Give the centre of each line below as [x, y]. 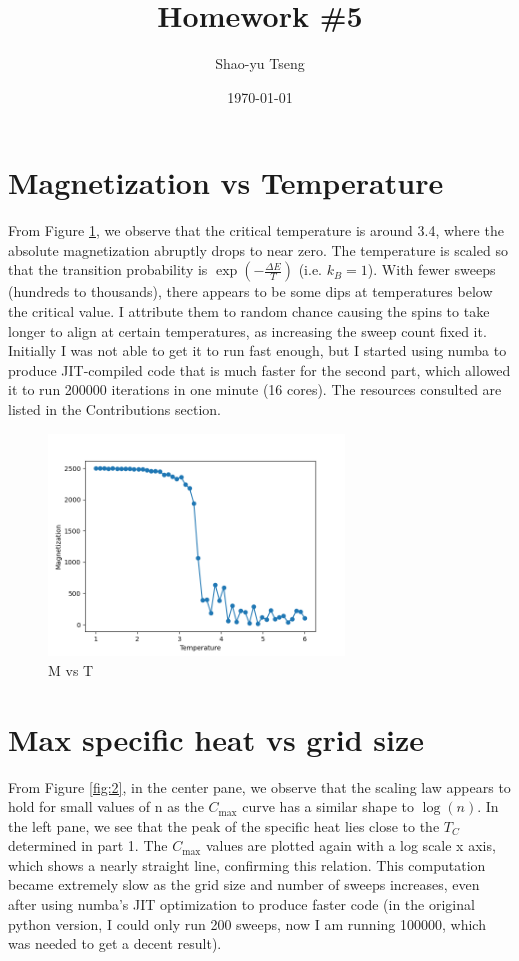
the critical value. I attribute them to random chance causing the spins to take [249, 311]
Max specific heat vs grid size [216, 738]
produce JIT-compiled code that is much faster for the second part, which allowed [259, 369]
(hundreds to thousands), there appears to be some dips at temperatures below [250, 291]
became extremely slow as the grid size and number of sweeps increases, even [244, 884]
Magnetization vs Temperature [226, 182]
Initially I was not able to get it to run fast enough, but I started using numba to [257, 350]
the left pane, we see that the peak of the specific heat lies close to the [224, 825]
